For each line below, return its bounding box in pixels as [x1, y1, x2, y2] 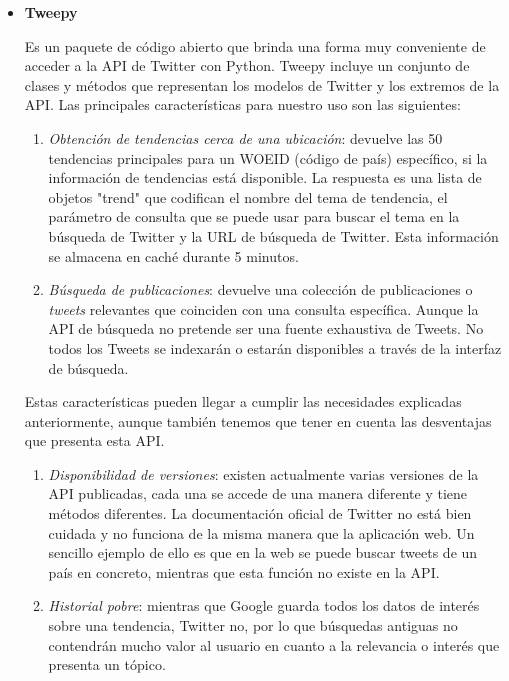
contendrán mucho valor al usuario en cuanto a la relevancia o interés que [48, 634, 500, 655]
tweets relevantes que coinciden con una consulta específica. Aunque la [48, 298, 479, 319]
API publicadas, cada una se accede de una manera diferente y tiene [48, 483, 468, 504]
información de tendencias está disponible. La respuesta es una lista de [48, 167, 482, 188]
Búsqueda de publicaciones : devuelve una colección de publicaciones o [48, 279, 473, 300]
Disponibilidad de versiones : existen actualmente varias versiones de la [48, 463, 479, 484]
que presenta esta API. [24, 430, 165, 451]
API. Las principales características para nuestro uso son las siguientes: [24, 94, 461, 115]
